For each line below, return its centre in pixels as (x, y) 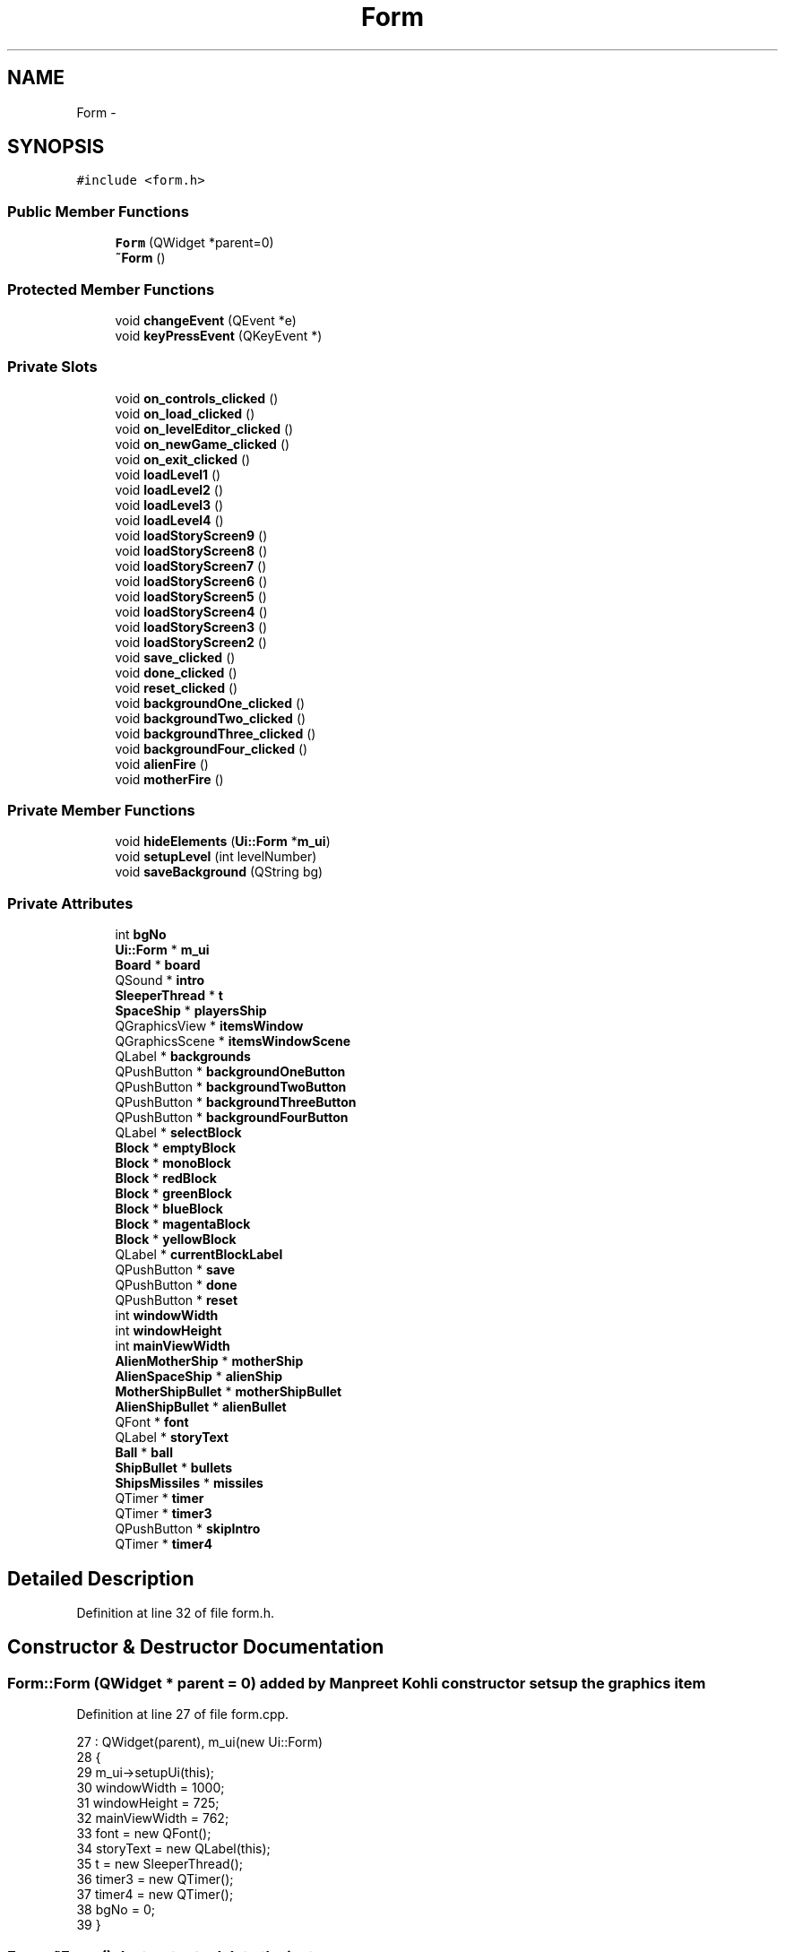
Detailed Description (101, 1578)
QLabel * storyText (172, 1438)
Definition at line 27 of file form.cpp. (183, 1714)
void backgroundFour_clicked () (211, 748)
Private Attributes (70, 903)
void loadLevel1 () (168, 474)
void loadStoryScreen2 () (191, 642)
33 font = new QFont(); (144, 1834)
